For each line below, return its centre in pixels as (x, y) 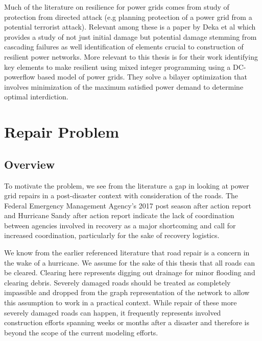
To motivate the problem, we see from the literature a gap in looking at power (127, 185)
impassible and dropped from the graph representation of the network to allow (127, 292)
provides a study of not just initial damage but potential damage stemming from (130, 36)
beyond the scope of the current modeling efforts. (81, 332)
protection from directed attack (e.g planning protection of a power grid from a (128, 17)
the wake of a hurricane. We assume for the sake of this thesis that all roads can (130, 262)
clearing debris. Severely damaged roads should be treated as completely (117, 282)
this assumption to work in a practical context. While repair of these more (121, 303)
